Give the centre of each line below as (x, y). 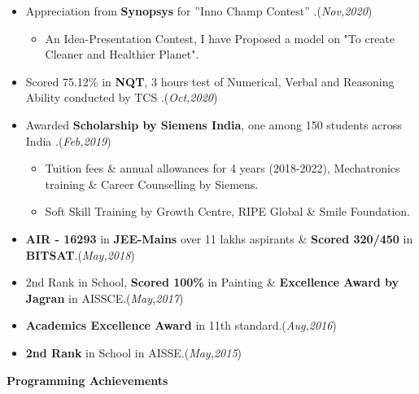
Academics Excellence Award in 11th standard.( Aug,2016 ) (181, 325)
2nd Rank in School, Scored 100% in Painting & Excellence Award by (212, 282)
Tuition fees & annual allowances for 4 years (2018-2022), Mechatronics (223, 168)
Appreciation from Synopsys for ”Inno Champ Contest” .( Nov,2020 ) (199, 11)
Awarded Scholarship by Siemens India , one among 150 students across (214, 124)
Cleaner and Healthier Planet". (122, 54)
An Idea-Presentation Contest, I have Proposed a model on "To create (220, 38)
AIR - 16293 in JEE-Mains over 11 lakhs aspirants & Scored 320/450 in (219, 238)
